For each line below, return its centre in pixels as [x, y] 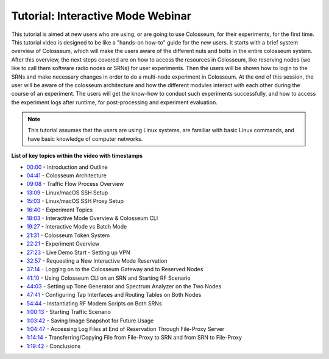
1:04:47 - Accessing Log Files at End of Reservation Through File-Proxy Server [126, 329]
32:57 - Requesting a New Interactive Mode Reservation [97, 261]
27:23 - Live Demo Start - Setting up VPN [78, 252]
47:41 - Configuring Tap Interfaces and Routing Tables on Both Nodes [114, 295]
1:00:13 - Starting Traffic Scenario [69, 312]
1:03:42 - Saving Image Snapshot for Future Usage [90, 321]
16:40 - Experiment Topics [60, 210]
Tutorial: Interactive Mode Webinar [101, 16]
